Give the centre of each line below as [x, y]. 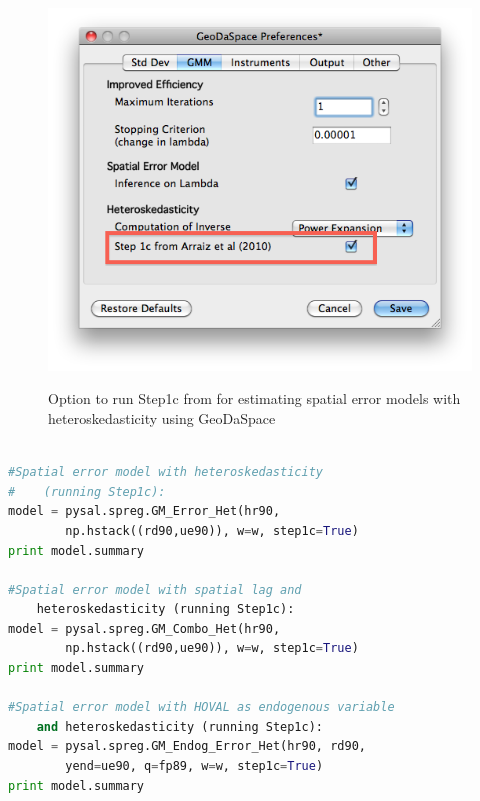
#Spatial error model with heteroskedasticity [165, 472]
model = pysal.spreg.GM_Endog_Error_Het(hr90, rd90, [187, 746]
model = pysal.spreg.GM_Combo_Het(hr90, [144, 628]
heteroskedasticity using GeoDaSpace [162, 417]
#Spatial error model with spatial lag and [155, 589]
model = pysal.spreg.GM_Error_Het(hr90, [144, 511]
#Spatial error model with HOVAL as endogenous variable [201, 707]
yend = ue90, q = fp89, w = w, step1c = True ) [194, 766]
